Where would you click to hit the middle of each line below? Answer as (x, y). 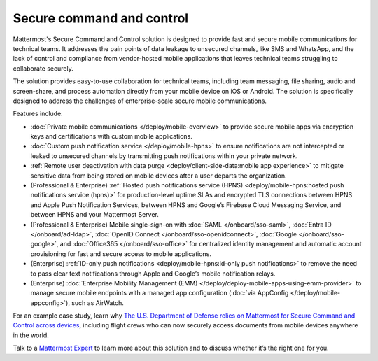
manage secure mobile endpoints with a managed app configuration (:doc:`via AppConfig (160, 293)
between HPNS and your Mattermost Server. (94, 215)
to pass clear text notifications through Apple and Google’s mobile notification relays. (153, 274)
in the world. (31, 335)
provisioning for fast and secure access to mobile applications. (121, 254)
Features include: (38, 114)
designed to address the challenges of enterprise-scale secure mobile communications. (140, 101)
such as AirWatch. (97, 303)
